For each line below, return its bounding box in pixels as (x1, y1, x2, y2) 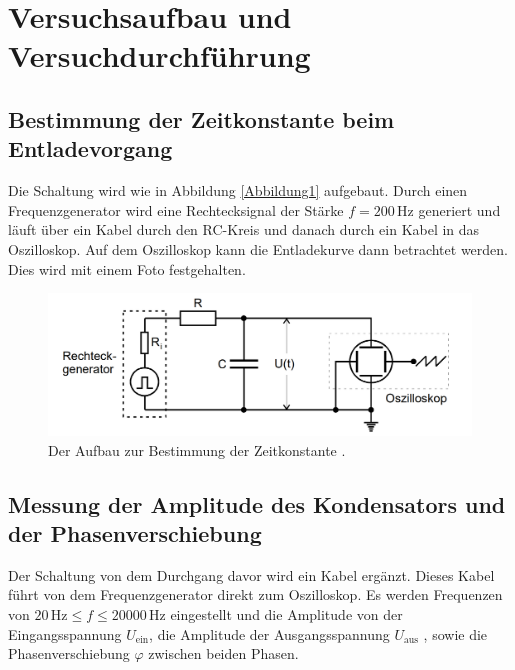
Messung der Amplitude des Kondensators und (8, 488, 506, 519)
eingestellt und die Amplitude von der (170, 603, 403, 624)
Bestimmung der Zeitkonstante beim (8, 103, 395, 134)
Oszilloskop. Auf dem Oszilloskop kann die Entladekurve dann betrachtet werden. (8, 238, 508, 259)
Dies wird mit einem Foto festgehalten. (8, 258, 246, 279)
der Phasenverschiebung (8, 517, 262, 548)
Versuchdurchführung (8, 35, 311, 76)
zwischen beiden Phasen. (148, 643, 299, 664)
